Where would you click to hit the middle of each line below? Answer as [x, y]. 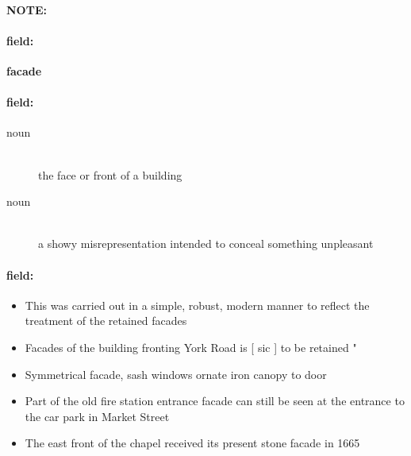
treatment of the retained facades [106, 321]
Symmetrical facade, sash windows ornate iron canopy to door [176, 374]
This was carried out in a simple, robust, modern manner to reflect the [197, 305]
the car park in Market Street [97, 416]
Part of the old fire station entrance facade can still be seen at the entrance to [215, 401]
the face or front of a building [110, 174]
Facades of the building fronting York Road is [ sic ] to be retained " [191, 347]
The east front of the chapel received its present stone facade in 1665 [192, 443]
